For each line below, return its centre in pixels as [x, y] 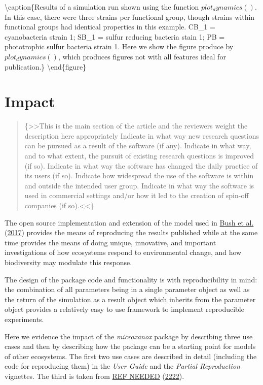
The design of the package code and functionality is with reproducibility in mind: [131, 279]
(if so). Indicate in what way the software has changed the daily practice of [141, 165]
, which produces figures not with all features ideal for [142, 56]
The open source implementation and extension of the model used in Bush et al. [129, 222]
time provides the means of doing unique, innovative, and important [110, 242]
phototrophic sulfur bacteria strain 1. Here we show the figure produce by [119, 46]
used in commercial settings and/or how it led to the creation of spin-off [137, 195]
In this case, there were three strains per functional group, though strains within [130, 17]
